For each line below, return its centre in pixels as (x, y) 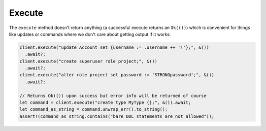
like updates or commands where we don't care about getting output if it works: (90, 34)
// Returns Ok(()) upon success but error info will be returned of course (113, 96)
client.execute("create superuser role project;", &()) (88, 61)
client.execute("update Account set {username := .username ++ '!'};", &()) (114, 47)
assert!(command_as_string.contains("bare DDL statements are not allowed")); (117, 116)
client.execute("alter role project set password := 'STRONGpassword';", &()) (117, 75)
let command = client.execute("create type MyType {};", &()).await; (105, 103)
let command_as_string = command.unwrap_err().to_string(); (94, 109)
